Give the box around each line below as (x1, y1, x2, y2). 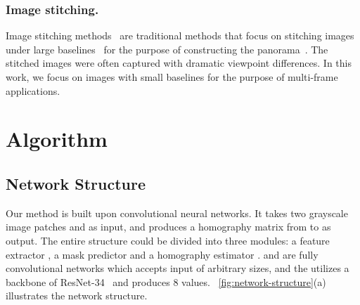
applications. (6, 83, 60, 98)
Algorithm (6, 124, 108, 153)
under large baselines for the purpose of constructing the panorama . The (6, 41, 328, 56)
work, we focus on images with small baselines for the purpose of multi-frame (6, 70, 338, 84)
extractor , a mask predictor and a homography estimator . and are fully (6, 247, 319, 261)
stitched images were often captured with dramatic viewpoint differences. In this (6, 56, 352, 70)
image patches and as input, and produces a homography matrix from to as (6, 219, 331, 234)
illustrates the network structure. (6, 288, 148, 303)
